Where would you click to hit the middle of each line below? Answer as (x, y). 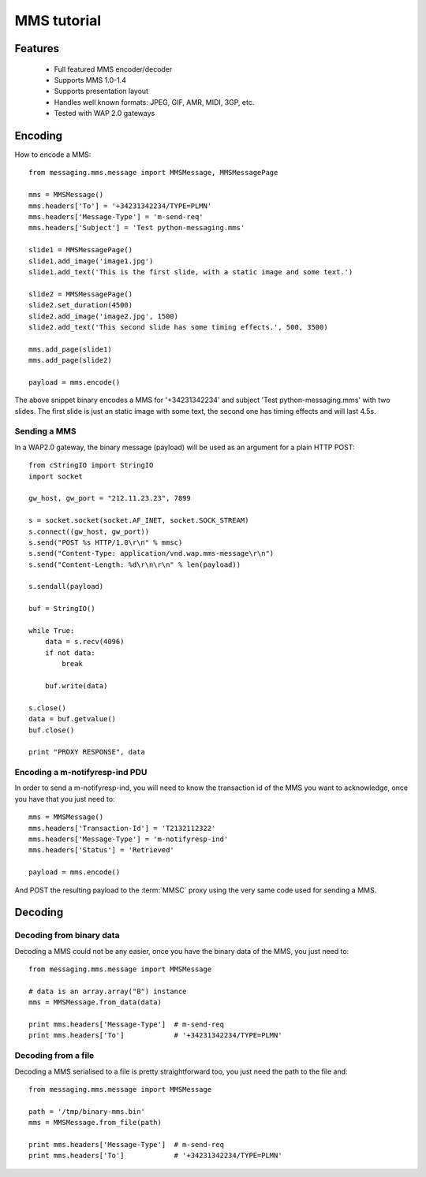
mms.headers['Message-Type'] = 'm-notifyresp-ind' (129, 839)
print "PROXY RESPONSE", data (87, 752)
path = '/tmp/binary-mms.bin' (87, 1111)
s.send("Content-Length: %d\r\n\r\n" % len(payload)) (135, 564)
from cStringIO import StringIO (91, 466)
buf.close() (52, 730)
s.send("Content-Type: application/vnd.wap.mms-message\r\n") (151, 553)
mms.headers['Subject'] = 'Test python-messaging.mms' (137, 228)
